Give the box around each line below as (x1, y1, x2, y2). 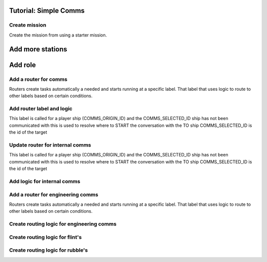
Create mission (9, 22, 46, 29)
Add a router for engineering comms (9, 191, 98, 198)
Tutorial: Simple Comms (9, 6, 85, 15)
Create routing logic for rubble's (9, 247, 88, 254)
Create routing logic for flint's (9, 233, 82, 240)
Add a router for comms (9, 75, 68, 82)
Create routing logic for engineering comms (9, 221, 117, 227)
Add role (9, 61, 36, 69)
